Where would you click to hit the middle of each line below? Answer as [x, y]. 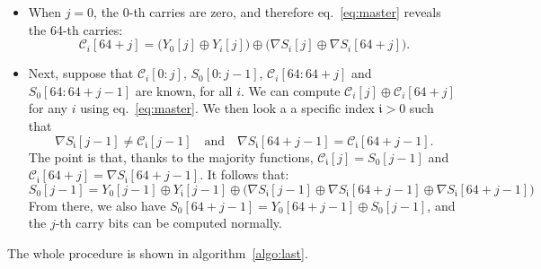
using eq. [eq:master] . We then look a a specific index [227, 108]
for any [48, 108]
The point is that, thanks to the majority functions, [171, 156]
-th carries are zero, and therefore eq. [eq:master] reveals [285, 12]
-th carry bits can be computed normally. [169, 223]
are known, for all [184, 90]
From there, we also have [97, 205]
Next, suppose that [81, 73]
